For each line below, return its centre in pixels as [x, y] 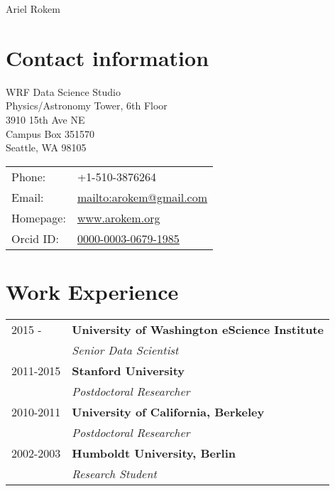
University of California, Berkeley [168, 411]
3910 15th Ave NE [45, 119]
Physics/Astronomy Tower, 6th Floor [87, 106]
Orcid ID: [35, 238]
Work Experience [92, 291]
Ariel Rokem [33, 9]
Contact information [108, 57]
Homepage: [39, 217]
